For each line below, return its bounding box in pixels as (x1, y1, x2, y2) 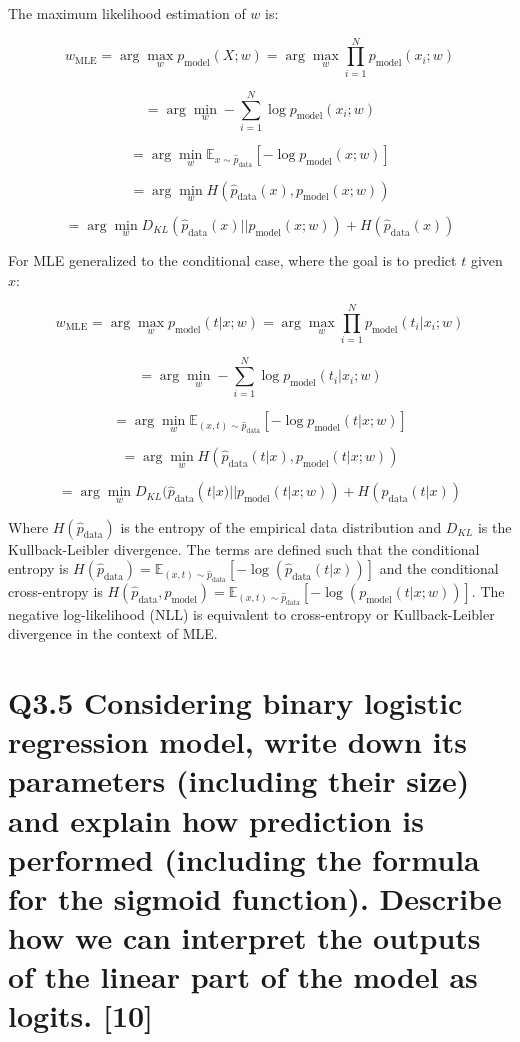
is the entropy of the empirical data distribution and (120, 516, 442, 537)
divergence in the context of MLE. (8, 623, 218, 644)
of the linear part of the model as (8, 956, 478, 997)
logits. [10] (8, 995, 154, 1036)
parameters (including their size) (8, 760, 470, 801)
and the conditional (379, 558, 499, 579)
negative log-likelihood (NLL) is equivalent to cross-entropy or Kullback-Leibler (8, 603, 495, 624)
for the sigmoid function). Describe (8, 877, 502, 918)
